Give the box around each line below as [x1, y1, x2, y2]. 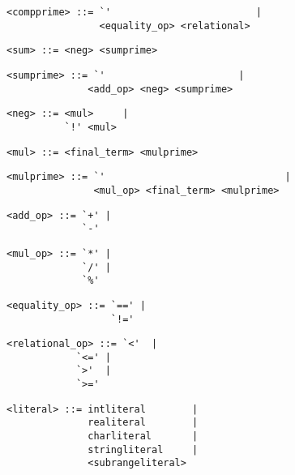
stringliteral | [88, 443, 199, 456]
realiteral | [88, 417, 199, 429]
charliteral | [88, 430, 199, 443]
